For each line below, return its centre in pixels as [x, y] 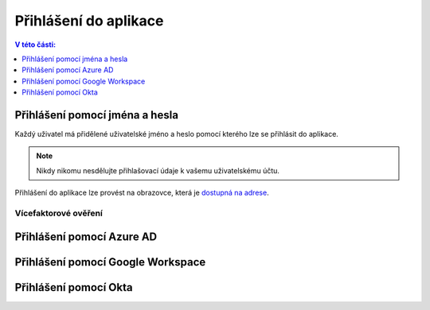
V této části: [35, 45]
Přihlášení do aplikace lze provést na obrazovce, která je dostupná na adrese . [142, 193]
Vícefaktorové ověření [59, 213]
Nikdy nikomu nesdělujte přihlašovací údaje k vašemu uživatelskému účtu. [158, 170]
